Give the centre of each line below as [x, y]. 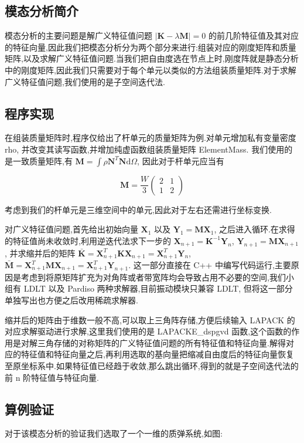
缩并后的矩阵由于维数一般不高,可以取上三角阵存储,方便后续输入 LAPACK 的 [150, 319]
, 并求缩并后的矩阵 [40, 253]
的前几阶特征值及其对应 [253, 35]
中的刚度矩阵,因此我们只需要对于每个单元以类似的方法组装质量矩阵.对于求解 [151, 70]
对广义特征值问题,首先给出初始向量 [71, 229]
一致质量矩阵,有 [42, 160]
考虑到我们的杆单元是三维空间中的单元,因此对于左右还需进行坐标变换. [138, 209]
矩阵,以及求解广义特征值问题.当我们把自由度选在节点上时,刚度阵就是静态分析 [152, 58]
